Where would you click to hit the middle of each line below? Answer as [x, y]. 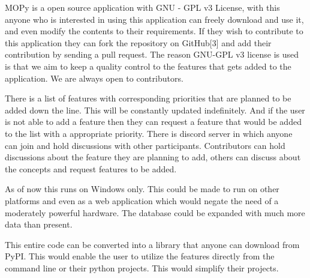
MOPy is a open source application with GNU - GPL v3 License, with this [142, 7]
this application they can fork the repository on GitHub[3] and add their [138, 42]
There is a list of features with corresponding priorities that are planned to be [148, 98]
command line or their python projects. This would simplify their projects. [142, 267]
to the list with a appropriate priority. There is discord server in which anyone [149, 133]
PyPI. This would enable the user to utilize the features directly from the [140, 256]
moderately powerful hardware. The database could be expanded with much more [155, 212]
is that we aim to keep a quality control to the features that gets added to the [148, 66]
